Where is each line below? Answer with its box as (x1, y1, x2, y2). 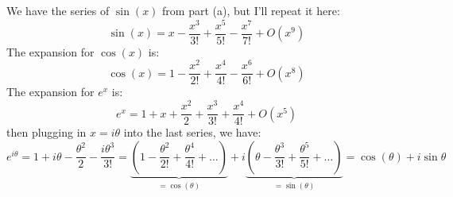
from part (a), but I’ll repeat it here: (162, 2, 340, 18)
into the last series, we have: (123, 124, 261, 141)
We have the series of (6, 2, 110, 18)
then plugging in (6, 124, 87, 141)
